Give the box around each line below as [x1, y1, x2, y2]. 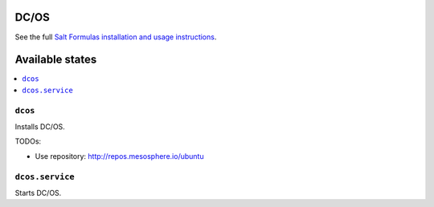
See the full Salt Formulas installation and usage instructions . [14, 32, 217, 42]
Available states [14, 53, 97, 67]
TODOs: [14, 136, 42, 146]
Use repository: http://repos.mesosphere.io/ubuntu [35, 151, 204, 160]
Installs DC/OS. [14, 121, 66, 132]
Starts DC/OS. [14, 188, 62, 197]
